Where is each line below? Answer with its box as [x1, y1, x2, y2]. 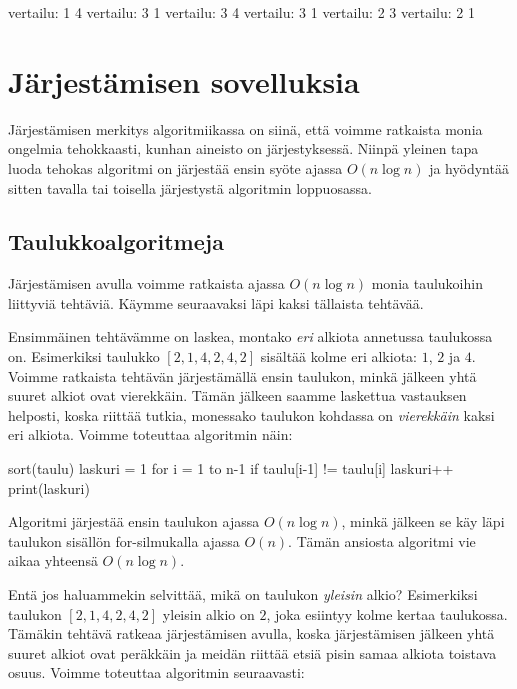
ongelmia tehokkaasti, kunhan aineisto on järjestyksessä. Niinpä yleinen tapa [8, 138, 479, 159]
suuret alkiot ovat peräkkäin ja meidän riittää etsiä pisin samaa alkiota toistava [8, 642, 497, 663]
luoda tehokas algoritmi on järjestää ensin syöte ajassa [8, 157, 343, 178]
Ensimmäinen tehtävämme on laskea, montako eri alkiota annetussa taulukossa [8, 326, 493, 347]
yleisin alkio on [162, 603, 255, 624]
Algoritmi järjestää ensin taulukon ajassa [8, 511, 260, 532]
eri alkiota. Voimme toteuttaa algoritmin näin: [8, 424, 293, 445]
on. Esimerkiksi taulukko [8, 346, 160, 367]
